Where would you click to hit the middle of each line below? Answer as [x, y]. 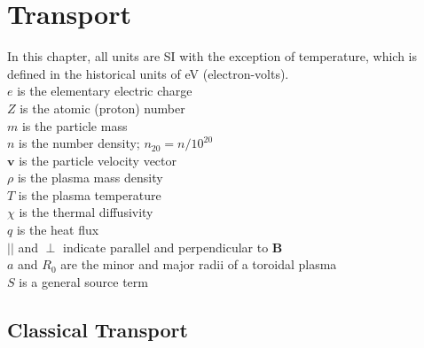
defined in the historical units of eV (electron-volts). [148, 73]
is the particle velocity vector [98, 160]
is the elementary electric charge [105, 91]
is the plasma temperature [90, 194]
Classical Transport [98, 329]
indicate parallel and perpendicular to [166, 247]
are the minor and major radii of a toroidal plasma [199, 264]
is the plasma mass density [90, 178]
